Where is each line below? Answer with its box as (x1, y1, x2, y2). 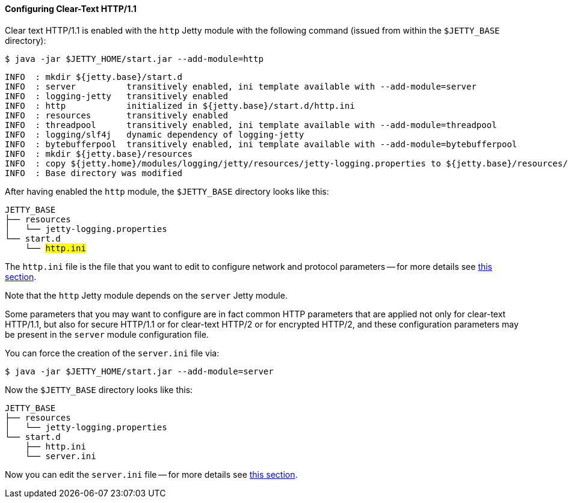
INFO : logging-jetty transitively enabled (5, 91, 228, 101)
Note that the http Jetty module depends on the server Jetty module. (5, 290, 288, 300)
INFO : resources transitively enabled (5, 110, 228, 120)
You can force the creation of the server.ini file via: (5, 347, 220, 358)
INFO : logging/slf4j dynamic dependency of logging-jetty (5, 129, 304, 139)
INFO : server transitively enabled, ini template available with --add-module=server (5, 81, 477, 91)
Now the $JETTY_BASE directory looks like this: (5, 384, 193, 395)
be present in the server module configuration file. (5, 329, 209, 340)
